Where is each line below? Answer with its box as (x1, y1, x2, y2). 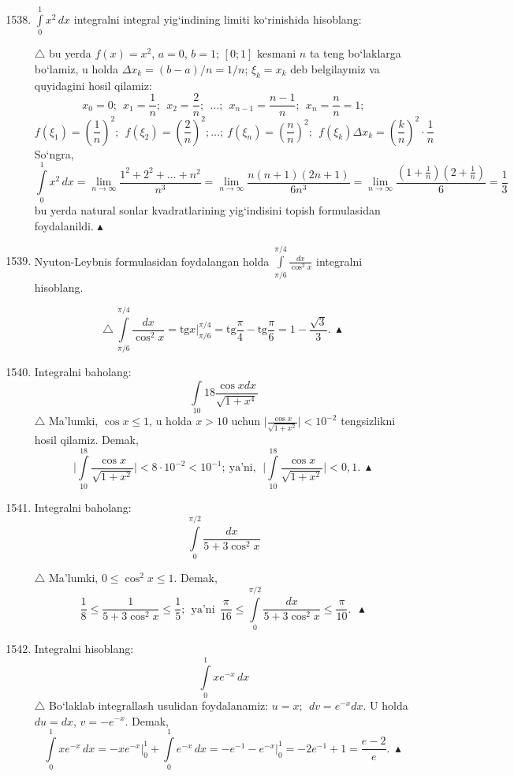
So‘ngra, (34, 145, 74, 162)
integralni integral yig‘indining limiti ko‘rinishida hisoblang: (73, 10, 362, 27)
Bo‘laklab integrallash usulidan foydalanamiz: (49, 696, 269, 713)
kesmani (257, 45, 296, 62)
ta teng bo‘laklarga (309, 45, 401, 62)
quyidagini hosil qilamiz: (34, 76, 152, 93)
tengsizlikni (341, 412, 396, 429)
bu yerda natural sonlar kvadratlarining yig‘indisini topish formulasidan (34, 202, 381, 218)
